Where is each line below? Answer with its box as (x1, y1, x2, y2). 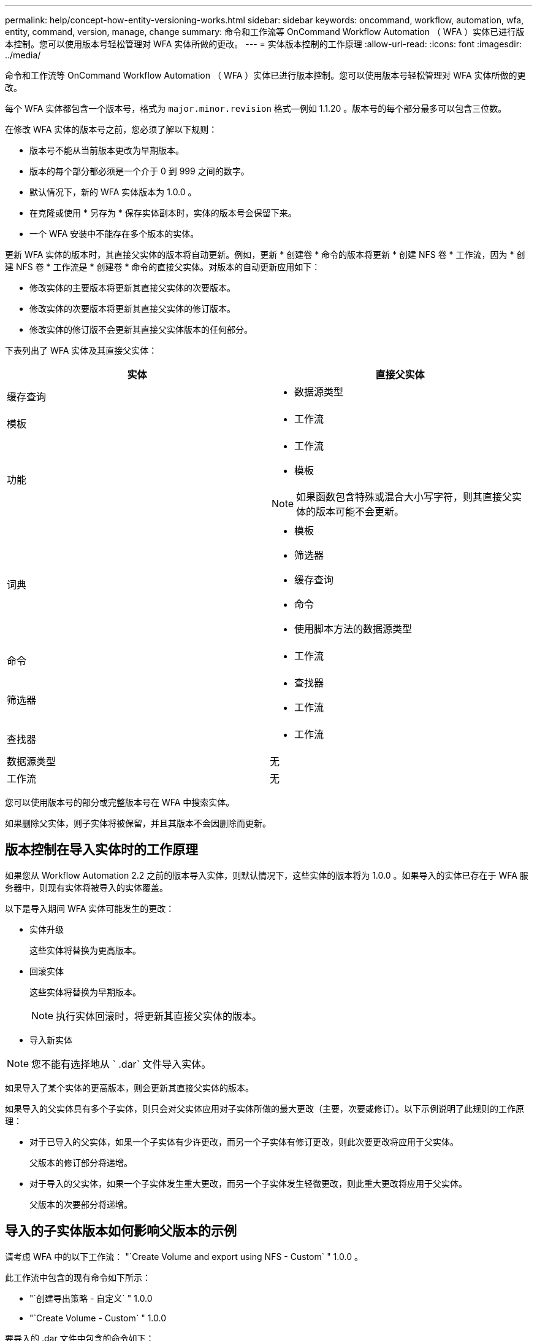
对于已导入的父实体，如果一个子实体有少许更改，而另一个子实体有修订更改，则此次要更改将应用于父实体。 (29, 1136, 459, 1147)
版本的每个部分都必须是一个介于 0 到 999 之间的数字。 (29, 166, 249, 176)
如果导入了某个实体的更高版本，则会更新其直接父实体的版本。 (5, 1082, 254, 1093)
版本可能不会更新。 (316, 505, 405, 518)
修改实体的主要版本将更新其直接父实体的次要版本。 (29, 282, 235, 293)
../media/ (5, 50, 41, 60)
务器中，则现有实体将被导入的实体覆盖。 (5, 882, 168, 893)
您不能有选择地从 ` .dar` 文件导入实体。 (31, 1057, 211, 1070)
